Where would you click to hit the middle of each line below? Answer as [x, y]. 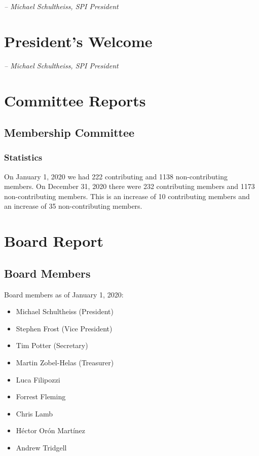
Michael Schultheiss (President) [65, 311]
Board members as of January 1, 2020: [64, 294]
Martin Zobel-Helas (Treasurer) [65, 363]
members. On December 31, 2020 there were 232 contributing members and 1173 [129, 186]
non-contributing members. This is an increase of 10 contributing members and [127, 196]
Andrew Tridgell [41, 447]
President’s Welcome [78, 41]
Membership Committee [69, 132]
